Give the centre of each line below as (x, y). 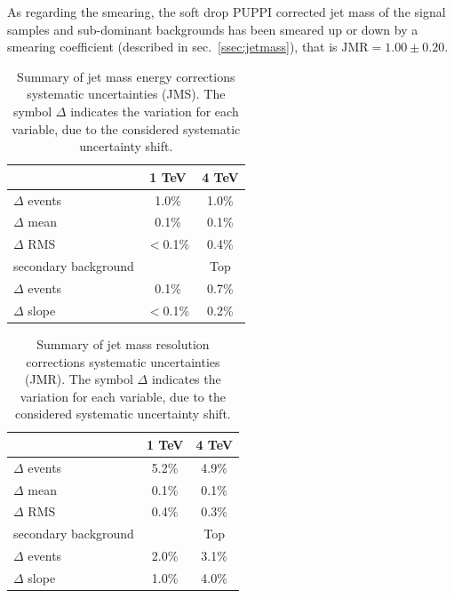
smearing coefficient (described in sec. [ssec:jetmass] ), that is (172, 47)
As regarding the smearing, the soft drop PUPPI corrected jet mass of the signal (227, 12)
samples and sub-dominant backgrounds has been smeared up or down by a (213, 29)
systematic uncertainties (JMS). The (126, 94)
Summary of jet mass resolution (123, 343)
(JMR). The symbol (79, 379)
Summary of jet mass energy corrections (126, 76)
